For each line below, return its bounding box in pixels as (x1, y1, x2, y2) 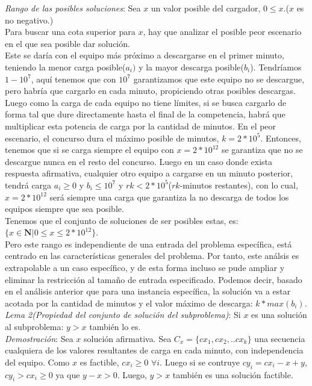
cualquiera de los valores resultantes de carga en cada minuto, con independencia (5, 344, 304, 356)
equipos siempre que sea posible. (5, 202, 124, 215)
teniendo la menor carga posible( (5, 60, 126, 73)
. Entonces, (260, 131, 301, 144)
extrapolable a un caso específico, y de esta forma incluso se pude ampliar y (5, 261, 285, 274)
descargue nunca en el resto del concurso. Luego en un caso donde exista (5, 155, 272, 167)
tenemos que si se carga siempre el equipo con (5, 143, 174, 156)
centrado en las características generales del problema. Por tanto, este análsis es (5, 249, 299, 262)
